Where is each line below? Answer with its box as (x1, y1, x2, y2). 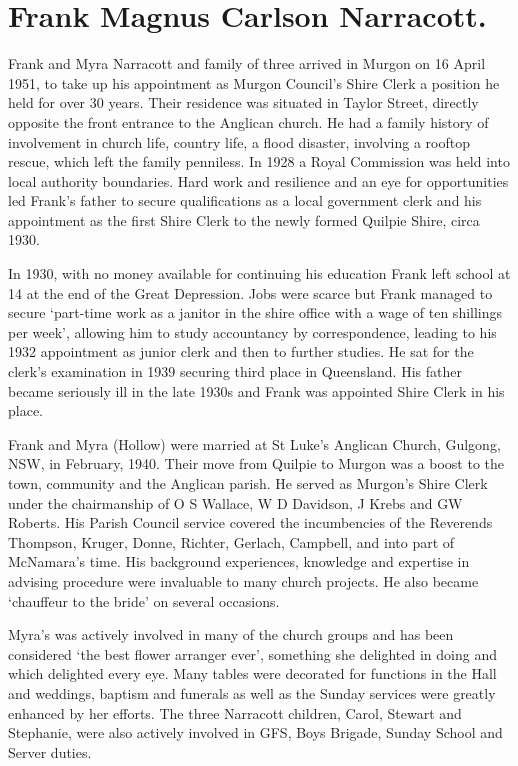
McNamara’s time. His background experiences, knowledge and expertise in (8, 551, 470, 572)
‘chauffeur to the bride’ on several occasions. (8, 590, 280, 611)
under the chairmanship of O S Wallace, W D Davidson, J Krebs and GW (8, 492, 463, 513)
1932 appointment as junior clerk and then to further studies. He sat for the (8, 341, 474, 362)
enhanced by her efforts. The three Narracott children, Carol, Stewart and (8, 702, 462, 723)
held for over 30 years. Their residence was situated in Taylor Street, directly (8, 92, 479, 113)
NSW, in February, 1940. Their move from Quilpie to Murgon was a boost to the (8, 453, 505, 474)
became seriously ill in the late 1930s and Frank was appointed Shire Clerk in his (8, 380, 505, 401)
